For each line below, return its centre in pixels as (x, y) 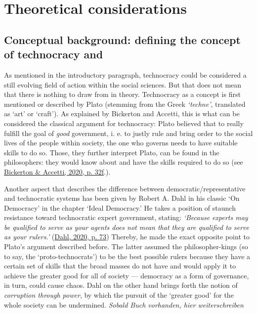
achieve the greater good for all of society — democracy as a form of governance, (127, 275)
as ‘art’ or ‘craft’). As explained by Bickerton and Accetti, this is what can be (122, 113)
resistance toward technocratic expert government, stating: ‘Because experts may (126, 217)
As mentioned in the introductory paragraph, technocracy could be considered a (125, 74)
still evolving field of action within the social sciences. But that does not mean (123, 84)
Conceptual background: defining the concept (122, 39)
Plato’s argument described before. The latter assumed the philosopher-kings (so (126, 246)
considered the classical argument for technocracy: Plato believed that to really (124, 123)
